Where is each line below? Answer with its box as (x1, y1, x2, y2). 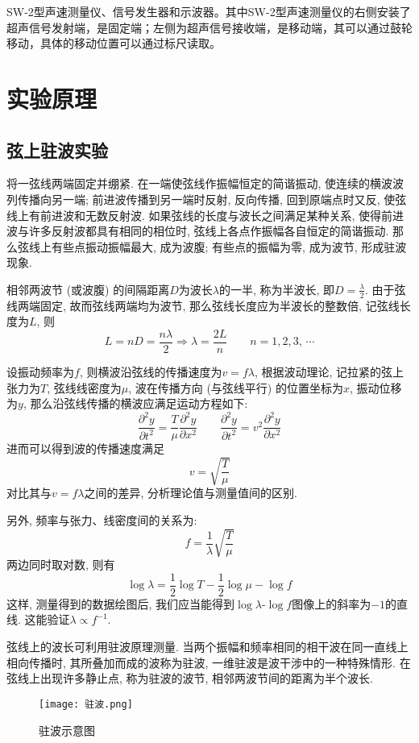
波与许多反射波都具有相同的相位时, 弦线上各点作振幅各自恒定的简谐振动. (6, 222, 389, 239)
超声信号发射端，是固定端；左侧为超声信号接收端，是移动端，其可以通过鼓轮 (6, 19, 413, 35)
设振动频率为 (6, 363, 74, 380)
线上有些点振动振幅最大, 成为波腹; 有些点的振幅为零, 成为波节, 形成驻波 (28, 238, 407, 255)
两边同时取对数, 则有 (6, 556, 115, 573)
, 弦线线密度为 (47, 379, 122, 396)
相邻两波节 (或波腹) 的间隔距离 (6, 280, 170, 297)
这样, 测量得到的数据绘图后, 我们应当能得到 (6, 595, 235, 612)
